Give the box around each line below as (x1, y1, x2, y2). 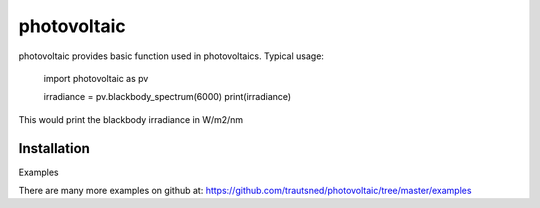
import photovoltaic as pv (43, 72, 149, 84)
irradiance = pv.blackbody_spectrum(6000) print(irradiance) (43, 91, 292, 103)
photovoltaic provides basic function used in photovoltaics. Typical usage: (18, 50, 325, 62)
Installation (18, 140, 90, 157)
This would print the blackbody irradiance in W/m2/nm (18, 113, 244, 125)
